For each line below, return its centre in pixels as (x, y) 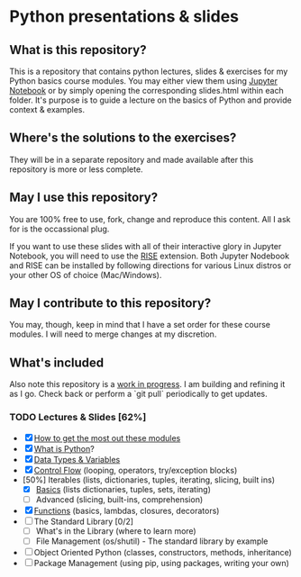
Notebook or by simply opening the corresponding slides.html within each (146, 90)
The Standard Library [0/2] (83, 521)
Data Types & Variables (77, 459)
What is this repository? (78, 50)
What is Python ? (64, 448)
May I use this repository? (84, 198)
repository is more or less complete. (76, 169)
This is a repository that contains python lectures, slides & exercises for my (149, 71)
